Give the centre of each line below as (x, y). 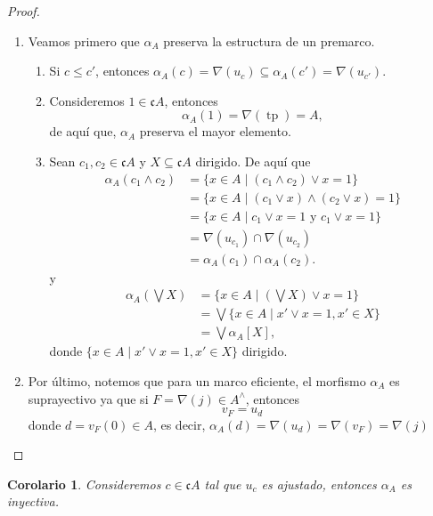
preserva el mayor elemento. (215, 131)
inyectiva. (33, 501)
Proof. (24, 11)
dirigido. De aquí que (253, 161)
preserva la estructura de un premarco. (269, 40)
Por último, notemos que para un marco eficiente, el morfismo (197, 381)
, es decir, (179, 424)
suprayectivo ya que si (88, 398)
